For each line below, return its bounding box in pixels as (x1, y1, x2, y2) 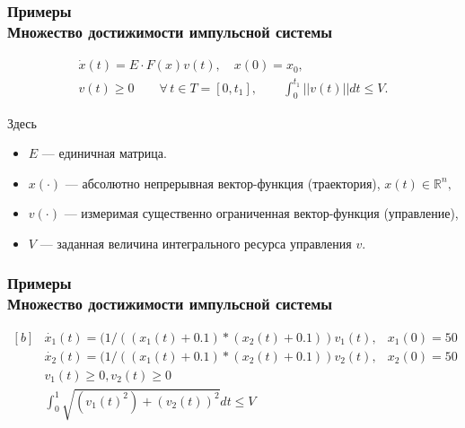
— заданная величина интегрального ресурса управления (39, 233, 352, 252)
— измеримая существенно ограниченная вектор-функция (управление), (64, 204, 459, 223)
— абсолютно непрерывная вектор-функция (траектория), (65, 173, 381, 192)
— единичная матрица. (41, 144, 167, 162)
